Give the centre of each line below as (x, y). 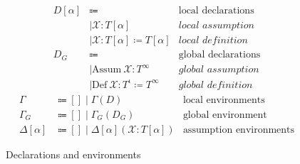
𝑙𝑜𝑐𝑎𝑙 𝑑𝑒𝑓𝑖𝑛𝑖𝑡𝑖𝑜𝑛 (213, 41)
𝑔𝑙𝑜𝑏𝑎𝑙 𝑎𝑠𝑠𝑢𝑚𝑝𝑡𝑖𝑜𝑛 (219, 70)
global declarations (219, 55)
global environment (225, 115)
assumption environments (239, 130)
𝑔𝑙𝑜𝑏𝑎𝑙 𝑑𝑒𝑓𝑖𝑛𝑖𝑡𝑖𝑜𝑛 (216, 85)
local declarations (216, 11)
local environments (224, 100)
